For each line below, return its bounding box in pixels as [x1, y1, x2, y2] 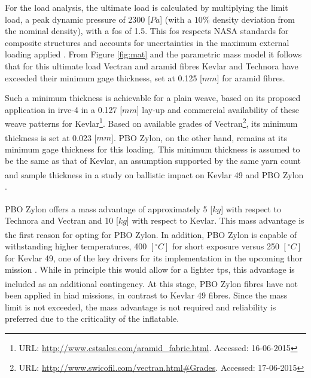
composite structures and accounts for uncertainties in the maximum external [5, 36, 289, 48]
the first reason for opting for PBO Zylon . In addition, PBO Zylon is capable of [5, 228, 297, 240]
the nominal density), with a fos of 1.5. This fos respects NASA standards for [5, 25, 289, 37]
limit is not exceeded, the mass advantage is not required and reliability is [5, 300, 276, 313]
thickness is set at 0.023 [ [5, 131, 97, 144]
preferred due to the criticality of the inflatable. [5, 312, 179, 325]
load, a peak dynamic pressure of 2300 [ [5, 13, 150, 25]
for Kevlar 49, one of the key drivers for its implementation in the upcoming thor [5, 251, 303, 264]
